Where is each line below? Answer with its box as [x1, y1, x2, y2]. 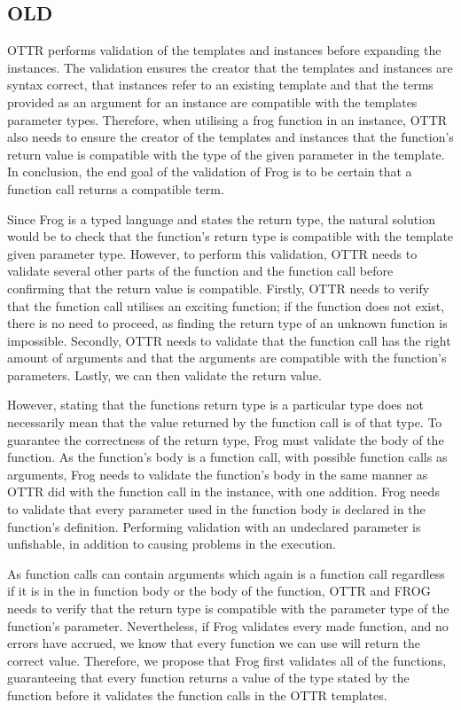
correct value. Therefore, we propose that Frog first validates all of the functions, [7, 651, 447, 669]
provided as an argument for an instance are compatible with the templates [7, 92, 418, 111]
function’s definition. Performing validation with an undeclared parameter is [7, 517, 421, 535]
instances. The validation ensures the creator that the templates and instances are [7, 58, 453, 76]
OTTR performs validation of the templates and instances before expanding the [7, 41, 441, 59]
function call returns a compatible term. [7, 179, 224, 198]
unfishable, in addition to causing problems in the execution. [7, 534, 336, 553]
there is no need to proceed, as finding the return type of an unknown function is [7, 314, 448, 332]
